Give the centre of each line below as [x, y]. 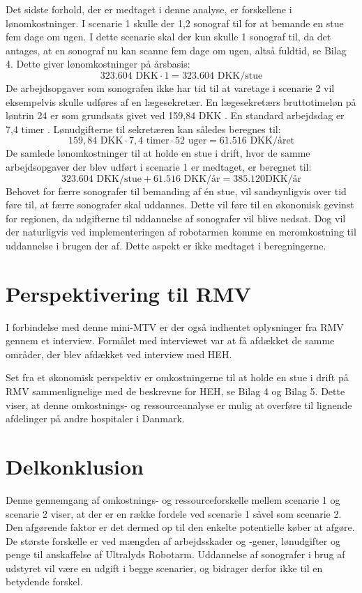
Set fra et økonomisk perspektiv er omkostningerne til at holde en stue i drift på [177, 377]
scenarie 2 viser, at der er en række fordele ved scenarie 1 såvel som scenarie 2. [174, 513]
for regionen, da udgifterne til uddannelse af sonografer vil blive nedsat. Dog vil [176, 218]
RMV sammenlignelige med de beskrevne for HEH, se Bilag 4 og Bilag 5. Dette [175, 391]
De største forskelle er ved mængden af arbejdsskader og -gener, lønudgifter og [173, 540]
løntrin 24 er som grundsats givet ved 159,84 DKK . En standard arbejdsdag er [175, 115]
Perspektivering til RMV [128, 293]
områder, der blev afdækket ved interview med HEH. [119, 354]
